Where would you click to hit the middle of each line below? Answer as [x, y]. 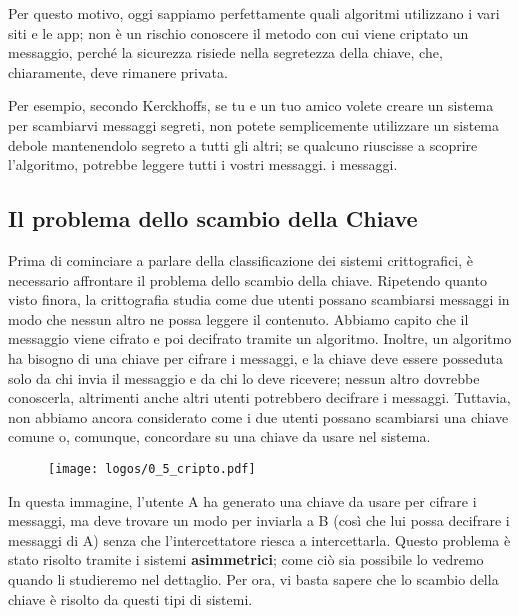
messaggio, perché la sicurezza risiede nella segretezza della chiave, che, [225, 52]
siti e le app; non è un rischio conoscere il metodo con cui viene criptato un [238, 32]
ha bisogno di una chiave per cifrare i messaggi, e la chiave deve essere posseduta [255, 357]
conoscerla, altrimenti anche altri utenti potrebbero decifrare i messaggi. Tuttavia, [259, 397]
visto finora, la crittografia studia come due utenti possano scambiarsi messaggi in [259, 299]
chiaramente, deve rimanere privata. [118, 71]
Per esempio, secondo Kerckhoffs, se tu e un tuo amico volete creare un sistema [251, 105]
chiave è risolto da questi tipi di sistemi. [130, 598]
